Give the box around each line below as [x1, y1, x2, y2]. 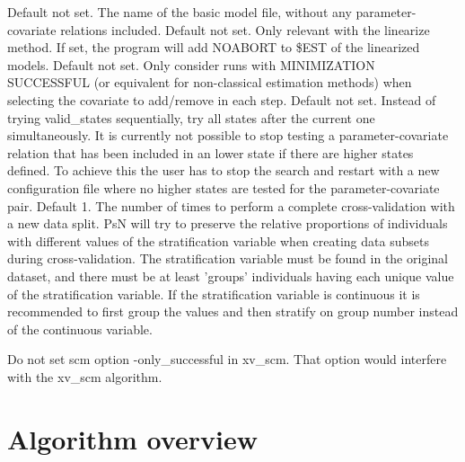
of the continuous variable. [7, 319, 153, 338]
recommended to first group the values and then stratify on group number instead [7, 302, 459, 321]
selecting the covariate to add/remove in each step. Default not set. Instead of [7, 90, 436, 109]
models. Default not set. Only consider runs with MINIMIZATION [7, 55, 375, 74]
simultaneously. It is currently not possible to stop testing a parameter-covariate [7, 126, 449, 145]
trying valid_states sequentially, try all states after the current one [7, 108, 375, 127]
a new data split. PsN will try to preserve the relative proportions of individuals [7, 214, 448, 233]
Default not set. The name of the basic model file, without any [7, 3, 352, 21]
